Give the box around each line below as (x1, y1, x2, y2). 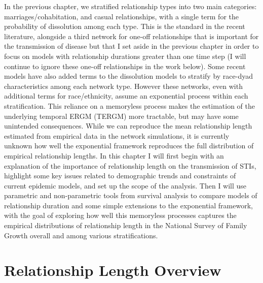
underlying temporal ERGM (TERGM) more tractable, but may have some (4, 110, 239, 121)
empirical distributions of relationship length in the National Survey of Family (4, 220, 247, 231)
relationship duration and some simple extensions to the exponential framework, (4, 200, 253, 210)
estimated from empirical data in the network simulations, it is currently (4, 130, 230, 141)
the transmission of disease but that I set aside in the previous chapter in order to (4, 41, 259, 51)
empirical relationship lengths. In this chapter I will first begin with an (4, 150, 224, 161)
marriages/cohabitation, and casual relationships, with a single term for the (4, 11, 239, 21)
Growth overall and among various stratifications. (4, 230, 158, 240)
